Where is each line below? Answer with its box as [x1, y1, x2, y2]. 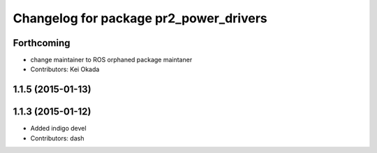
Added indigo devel [30, 124, 87, 133]
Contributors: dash [30, 133, 84, 143]
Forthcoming [13, 37, 71, 49]
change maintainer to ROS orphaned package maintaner [30, 56, 193, 64]
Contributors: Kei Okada [30, 65, 100, 73]
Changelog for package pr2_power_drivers [13, 10, 268, 26]
